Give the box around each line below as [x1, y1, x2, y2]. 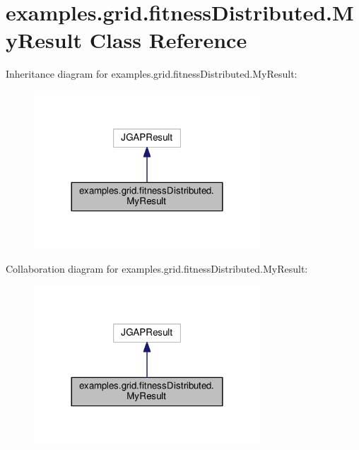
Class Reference [89, 25, 247, 54]
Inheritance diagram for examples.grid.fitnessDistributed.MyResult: [6, 66, 298, 81]
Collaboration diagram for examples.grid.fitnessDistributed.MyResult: [6, 261, 308, 276]
